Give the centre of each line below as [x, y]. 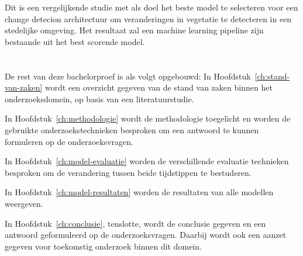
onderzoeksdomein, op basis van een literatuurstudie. [99, 98]
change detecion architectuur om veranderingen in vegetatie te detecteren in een [148, 18]
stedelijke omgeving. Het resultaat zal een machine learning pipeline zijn [134, 30]
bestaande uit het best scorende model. [75, 41]
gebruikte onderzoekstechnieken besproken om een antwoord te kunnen [132, 129]
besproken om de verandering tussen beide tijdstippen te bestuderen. [128, 172]
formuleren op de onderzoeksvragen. [69, 141]
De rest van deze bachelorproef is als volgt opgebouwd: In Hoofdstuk [128, 76]
